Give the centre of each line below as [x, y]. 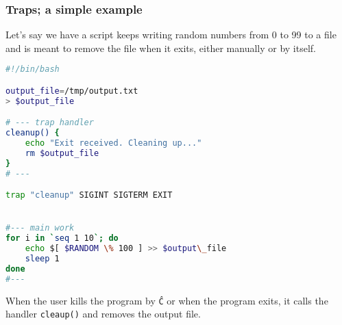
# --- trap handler [50, 123]
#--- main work [40, 228]
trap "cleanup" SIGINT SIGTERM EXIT [89, 195]
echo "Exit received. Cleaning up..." [113, 143]
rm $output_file [62, 153]
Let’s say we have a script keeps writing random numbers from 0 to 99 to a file [171, 35]
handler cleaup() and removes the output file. [103, 314]
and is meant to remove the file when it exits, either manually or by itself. [161, 48]
